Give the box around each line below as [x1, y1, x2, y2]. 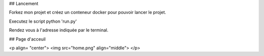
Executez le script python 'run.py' [9, 18, 77, 24]
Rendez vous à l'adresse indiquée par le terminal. [9, 27, 109, 33]
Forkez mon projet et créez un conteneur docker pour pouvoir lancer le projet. [9, 10, 166, 15]
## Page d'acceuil [9, 36, 46, 42]
